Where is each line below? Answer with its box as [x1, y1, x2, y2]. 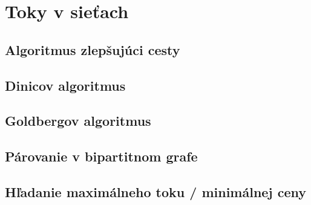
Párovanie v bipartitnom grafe [5, 147, 198, 166]
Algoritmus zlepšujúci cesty [5, 40, 180, 59]
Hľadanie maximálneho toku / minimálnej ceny [5, 182, 307, 201]
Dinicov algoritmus [5, 76, 126, 94]
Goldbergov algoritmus [5, 111, 151, 130]
